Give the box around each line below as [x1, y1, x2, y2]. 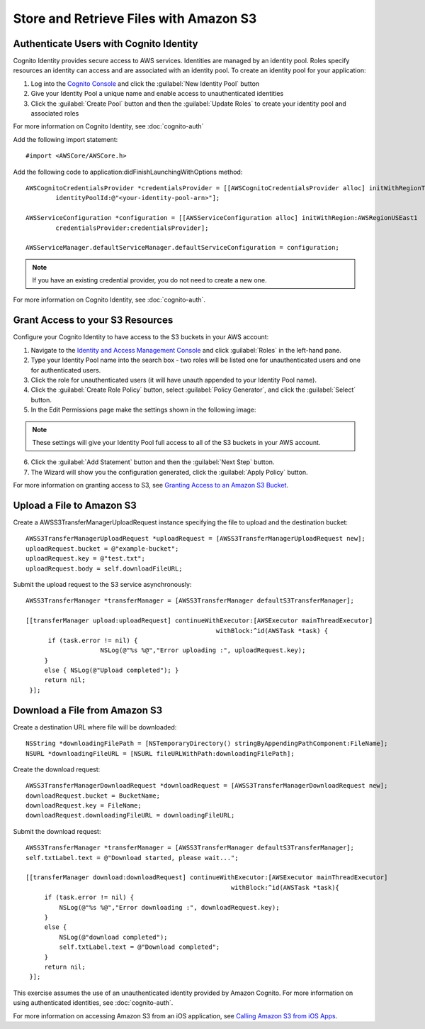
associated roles [30, 109, 79, 118]
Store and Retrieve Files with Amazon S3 [13, 11, 257, 26]
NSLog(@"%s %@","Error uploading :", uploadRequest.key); [100, 646, 306, 654]
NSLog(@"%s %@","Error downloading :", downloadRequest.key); [59, 903, 280, 911]
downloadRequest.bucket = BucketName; [25, 791, 161, 800]
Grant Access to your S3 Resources [13, 314, 174, 326]
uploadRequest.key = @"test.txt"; [25, 554, 145, 563]
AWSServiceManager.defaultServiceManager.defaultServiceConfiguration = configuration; [25, 243, 340, 252]
